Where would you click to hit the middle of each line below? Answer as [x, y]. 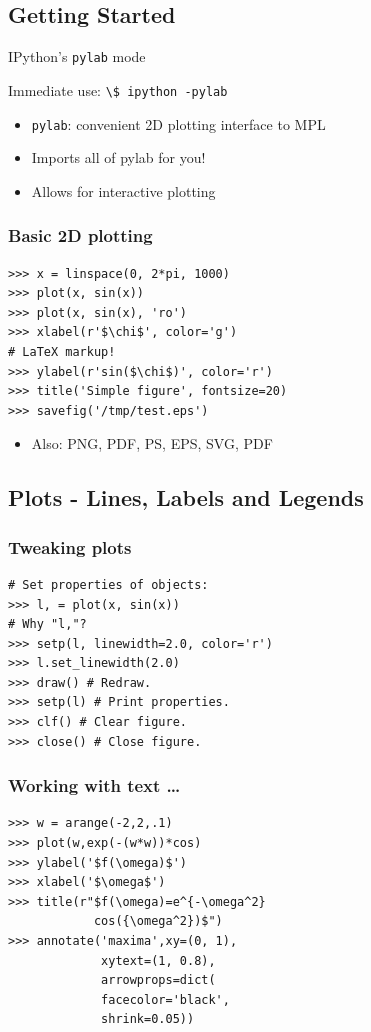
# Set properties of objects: [108, 584]
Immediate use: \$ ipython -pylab [118, 89]
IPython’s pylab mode [77, 56]
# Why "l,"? [47, 624]
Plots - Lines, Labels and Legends [186, 497]
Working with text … [94, 785]
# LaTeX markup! [62, 351]
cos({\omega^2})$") [158, 921]
